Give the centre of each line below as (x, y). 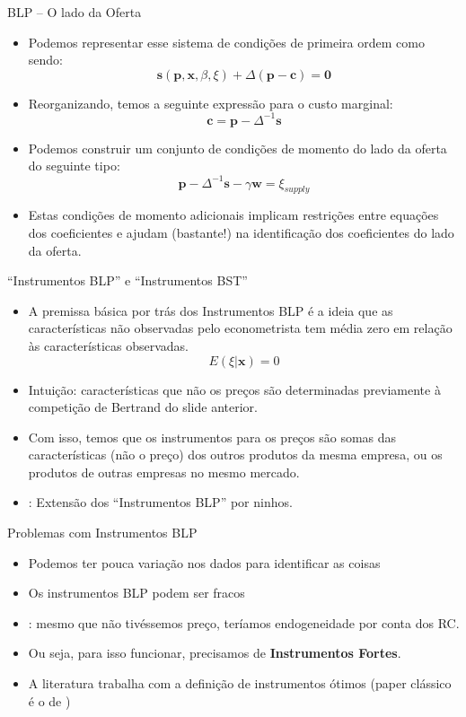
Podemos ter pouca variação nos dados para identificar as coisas (204, 562)
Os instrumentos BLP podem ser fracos (136, 593)
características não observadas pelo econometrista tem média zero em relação (240, 328)
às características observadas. (108, 345)
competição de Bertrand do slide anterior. (143, 407)
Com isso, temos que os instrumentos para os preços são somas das (212, 437)
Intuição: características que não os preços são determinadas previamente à (234, 389)
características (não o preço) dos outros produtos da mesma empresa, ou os (235, 455)
